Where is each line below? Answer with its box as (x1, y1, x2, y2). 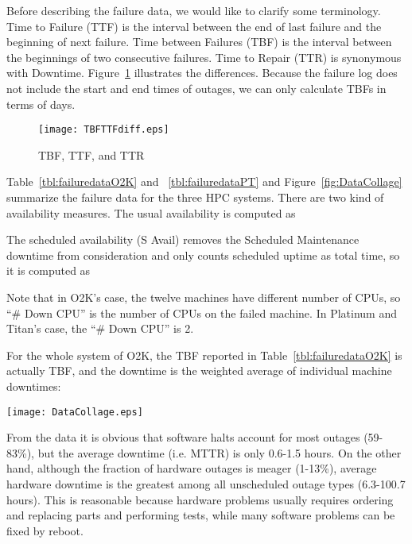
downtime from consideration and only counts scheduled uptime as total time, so (6, 246, 400, 263)
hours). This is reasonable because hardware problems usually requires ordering (6, 491, 394, 507)
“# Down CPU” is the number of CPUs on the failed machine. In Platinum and (6, 304, 397, 321)
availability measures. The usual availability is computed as (6, 204, 296, 221)
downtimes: (6, 377, 61, 394)
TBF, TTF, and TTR (38, 146, 145, 163)
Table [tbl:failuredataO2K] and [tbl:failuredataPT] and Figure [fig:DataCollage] (6, 173, 402, 190)
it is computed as (6, 262, 91, 279)
